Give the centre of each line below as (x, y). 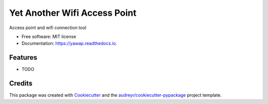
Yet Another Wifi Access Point (73, 13)
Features (23, 57)
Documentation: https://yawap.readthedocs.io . (69, 43)
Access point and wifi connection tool (48, 28)
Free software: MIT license (49, 36)
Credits (21, 84)
